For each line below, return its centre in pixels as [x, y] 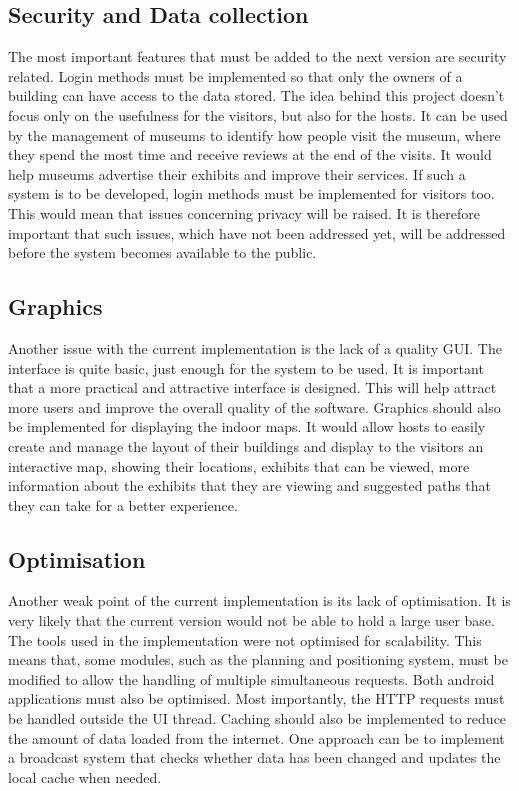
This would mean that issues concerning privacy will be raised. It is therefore [244, 212]
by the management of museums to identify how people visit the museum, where [254, 134]
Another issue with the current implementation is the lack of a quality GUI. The [255, 347]
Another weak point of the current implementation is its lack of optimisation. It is [259, 600]
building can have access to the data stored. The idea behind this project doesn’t [256, 95]
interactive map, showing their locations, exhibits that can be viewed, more [239, 465]
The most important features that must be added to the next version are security [257, 56]
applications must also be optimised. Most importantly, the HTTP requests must [256, 698]
